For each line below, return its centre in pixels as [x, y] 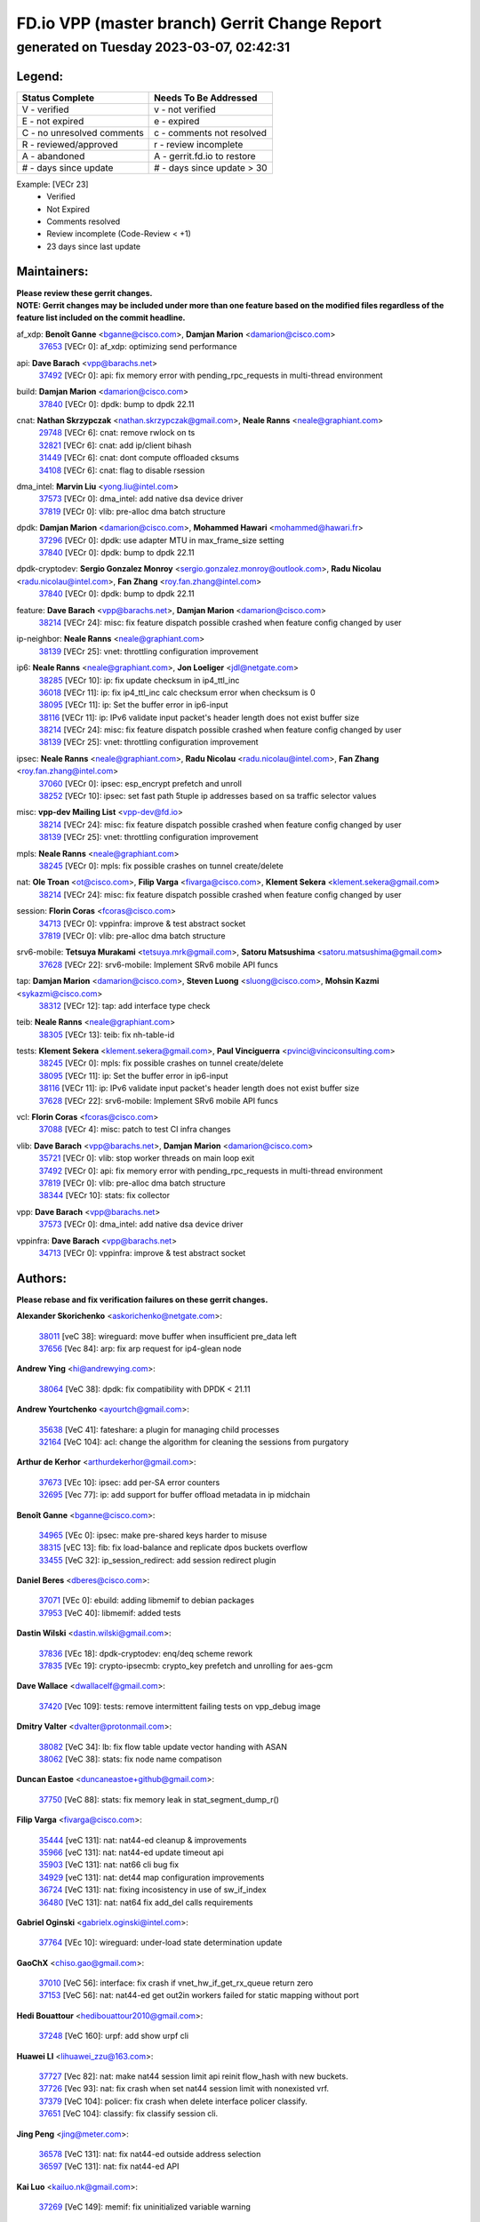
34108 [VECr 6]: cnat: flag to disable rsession [122, 470]
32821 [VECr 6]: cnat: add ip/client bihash [115, 445]
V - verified [46, 109]
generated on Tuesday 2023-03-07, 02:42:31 [153, 47]
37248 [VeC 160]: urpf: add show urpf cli [114, 2036]
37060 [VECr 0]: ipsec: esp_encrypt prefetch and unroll [140, 783]
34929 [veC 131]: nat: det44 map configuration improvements [152, 1877]
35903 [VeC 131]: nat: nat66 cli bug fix [109, 1865]
